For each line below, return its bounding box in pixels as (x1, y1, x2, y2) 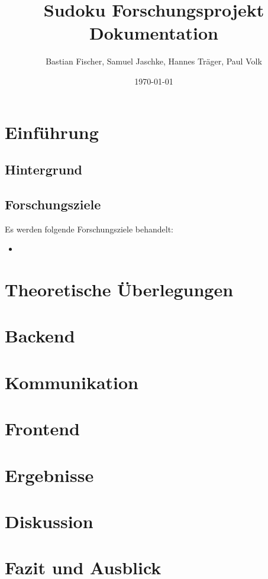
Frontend (5, 416, 80, 441)
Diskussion (5, 509, 93, 533)
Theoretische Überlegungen (5, 277, 234, 302)
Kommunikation (5, 370, 138, 394)
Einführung (5, 119, 99, 144)
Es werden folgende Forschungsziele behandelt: (5, 222, 173, 235)
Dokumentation (89, 21, 218, 45)
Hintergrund (5, 160, 83, 179)
